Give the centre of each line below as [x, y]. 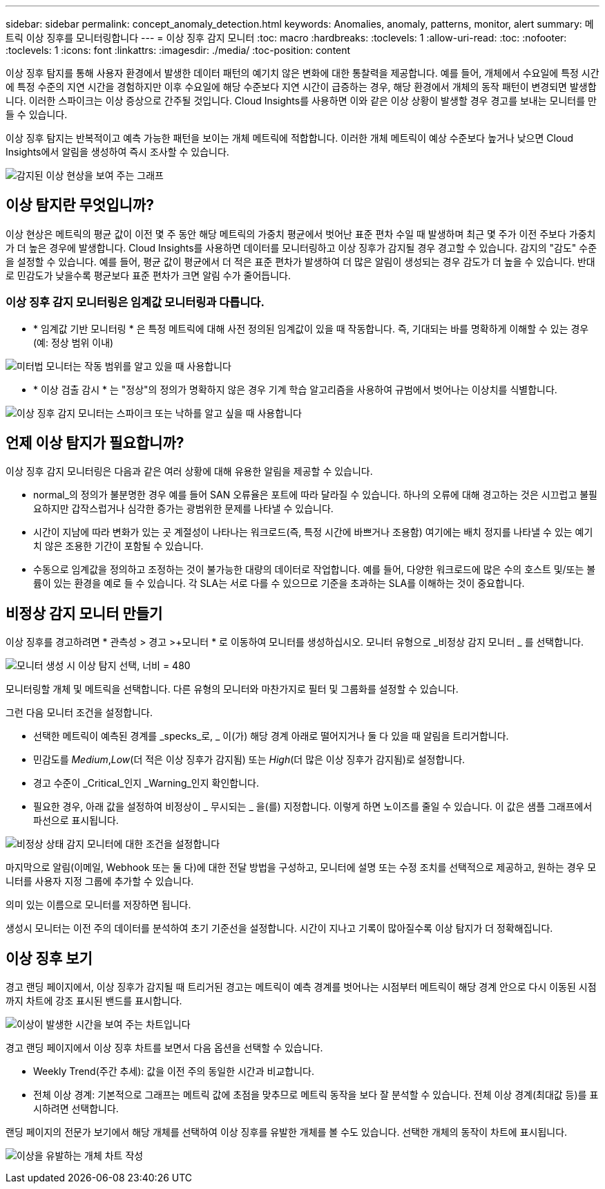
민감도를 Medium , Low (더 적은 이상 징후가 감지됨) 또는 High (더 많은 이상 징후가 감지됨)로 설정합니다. [249, 760]
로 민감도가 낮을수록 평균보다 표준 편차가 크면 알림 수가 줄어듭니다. [148, 275]
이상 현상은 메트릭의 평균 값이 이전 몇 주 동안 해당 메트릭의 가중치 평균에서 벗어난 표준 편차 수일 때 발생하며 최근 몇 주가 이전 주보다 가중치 [301, 234]
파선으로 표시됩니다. [76, 821]
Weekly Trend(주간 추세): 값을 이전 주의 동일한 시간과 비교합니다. [174, 1071]
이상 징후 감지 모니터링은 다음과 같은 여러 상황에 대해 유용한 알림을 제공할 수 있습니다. [189, 471]
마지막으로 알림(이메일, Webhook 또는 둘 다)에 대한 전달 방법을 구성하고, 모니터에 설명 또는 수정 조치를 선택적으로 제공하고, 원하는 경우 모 [301, 868]
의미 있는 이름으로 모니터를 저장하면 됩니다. [98, 905]
